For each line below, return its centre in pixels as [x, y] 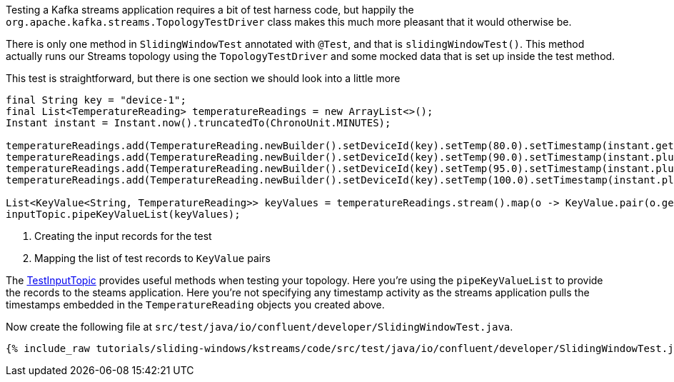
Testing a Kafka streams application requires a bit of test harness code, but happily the [210, 10]
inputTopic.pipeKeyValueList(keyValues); [123, 214]
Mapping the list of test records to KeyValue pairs [152, 258]
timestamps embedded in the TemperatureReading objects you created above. [195, 305]
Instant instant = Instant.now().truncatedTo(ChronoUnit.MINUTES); [198, 123]
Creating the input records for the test [123, 236]
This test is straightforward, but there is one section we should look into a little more [203, 78]
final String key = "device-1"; [96, 100]
